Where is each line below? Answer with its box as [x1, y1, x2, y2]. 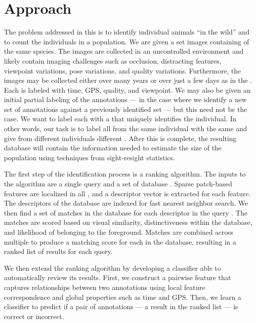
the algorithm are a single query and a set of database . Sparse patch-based [4, 179, 232, 189]
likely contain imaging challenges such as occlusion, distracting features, [4, 55, 221, 66]
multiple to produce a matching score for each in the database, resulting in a [4, 236, 236, 247]
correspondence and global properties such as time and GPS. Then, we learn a [4, 291, 241, 302]
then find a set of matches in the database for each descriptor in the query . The [4, 207, 248, 217]
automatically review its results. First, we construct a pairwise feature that [4, 272, 231, 283]
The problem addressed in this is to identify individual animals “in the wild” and [4, 27, 250, 37]
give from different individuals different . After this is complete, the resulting [4, 133, 237, 143]
